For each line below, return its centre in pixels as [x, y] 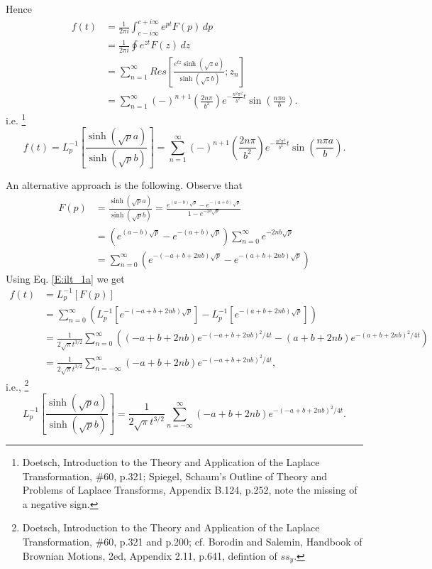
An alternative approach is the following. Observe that [124, 185]
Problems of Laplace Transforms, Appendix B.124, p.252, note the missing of [190, 490]
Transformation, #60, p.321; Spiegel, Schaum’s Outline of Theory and [175, 476]
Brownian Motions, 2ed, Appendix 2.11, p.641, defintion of [150, 555]
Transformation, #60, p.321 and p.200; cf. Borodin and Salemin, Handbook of [192, 541]
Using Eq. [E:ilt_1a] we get [65, 278]
